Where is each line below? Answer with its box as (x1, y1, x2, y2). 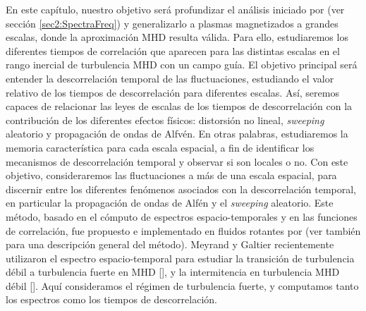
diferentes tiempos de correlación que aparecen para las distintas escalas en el (6, 43, 340, 58)
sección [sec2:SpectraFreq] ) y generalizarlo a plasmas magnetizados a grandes (6, 16, 338, 30)
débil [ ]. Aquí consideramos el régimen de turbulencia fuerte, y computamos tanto (6, 278, 359, 293)
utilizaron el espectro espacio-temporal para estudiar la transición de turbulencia (6, 250, 355, 265)
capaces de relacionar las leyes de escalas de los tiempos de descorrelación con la (6, 99, 353, 114)
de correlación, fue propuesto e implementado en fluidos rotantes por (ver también (6, 223, 361, 238)
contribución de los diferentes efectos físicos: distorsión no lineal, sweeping (6, 112, 324, 127)
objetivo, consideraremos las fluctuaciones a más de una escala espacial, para (6, 168, 337, 183)
